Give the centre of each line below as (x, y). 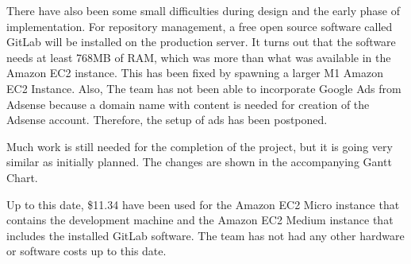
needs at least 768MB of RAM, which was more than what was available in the (199, 57)
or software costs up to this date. (86, 251)
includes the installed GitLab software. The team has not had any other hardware (205, 235)
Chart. (22, 177)
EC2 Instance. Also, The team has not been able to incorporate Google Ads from (204, 88)
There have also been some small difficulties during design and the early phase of (203, 10)
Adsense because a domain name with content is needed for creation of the (188, 104)
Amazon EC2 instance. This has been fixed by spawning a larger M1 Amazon (195, 73)
